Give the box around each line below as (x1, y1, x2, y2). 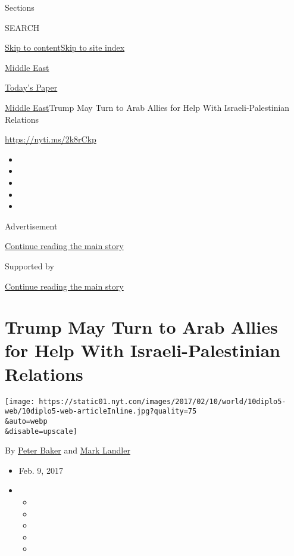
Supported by (5, 259, 54, 272)
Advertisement (5, 219, 58, 232)
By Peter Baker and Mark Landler (5, 444, 130, 456)
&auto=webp (5, 417, 48, 425)
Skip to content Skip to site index (5, 41, 125, 54)
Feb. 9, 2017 (18, 464, 63, 476)
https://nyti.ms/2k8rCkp (5, 133, 96, 145)
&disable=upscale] (5, 427, 77, 436)
